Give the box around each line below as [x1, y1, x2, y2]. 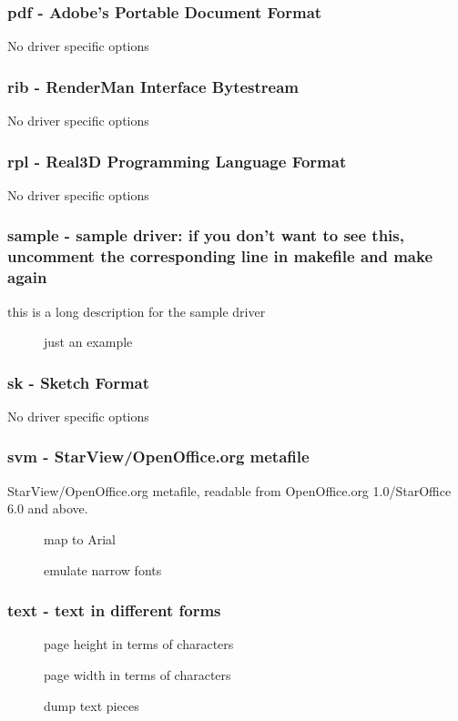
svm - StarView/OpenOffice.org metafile [7, 445, 310, 468]
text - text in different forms [7, 599, 221, 622]
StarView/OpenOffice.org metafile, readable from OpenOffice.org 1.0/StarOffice [7, 481, 452, 500]
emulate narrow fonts [44, 560, 162, 579]
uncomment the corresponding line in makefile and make [7, 245, 433, 268]
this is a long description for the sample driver [7, 301, 266, 320]
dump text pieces [44, 696, 139, 715]
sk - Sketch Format [7, 371, 150, 393]
